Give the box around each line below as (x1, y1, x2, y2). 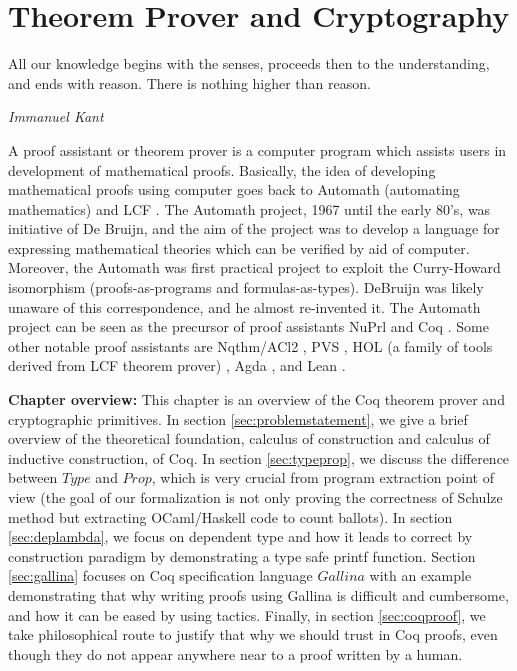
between (8, 467, 58, 488)
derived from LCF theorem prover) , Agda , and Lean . (8, 355, 346, 376)
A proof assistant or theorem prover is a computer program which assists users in (8, 139, 507, 160)
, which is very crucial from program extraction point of (151, 467, 494, 488)
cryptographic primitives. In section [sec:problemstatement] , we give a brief (8, 408, 468, 429)
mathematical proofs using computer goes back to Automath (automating (8, 179, 460, 200)
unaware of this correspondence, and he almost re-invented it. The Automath (8, 296, 481, 317)
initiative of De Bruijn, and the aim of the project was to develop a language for (8, 218, 500, 239)
